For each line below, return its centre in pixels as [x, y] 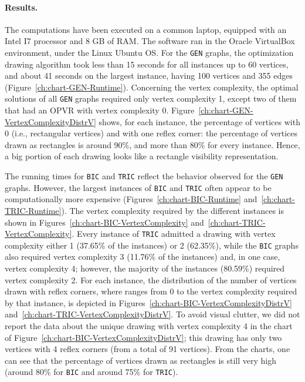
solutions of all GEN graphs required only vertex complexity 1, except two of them [151, 98]
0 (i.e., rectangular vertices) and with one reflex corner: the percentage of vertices [151, 133]
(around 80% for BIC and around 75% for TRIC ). [91, 372]
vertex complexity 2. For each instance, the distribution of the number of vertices [151, 279]
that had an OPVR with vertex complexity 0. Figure [100, 110]
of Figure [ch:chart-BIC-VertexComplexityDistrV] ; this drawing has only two [143, 337]
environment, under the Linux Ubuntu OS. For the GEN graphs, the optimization [149, 52]
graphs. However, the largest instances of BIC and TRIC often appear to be [138, 187]
